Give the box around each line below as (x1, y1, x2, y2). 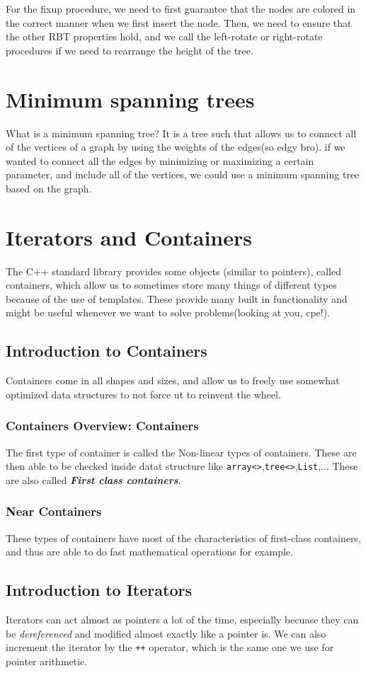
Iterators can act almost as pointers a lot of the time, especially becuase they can (6, 612, 359, 627)
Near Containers (6, 502, 102, 520)
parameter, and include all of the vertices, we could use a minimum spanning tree (6, 167, 360, 182)
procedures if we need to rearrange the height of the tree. (6, 42, 253, 57)
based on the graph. (6, 180, 92, 195)
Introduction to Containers (6, 340, 207, 362)
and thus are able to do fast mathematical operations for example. (6, 544, 293, 559)
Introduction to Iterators (6, 579, 192, 601)
